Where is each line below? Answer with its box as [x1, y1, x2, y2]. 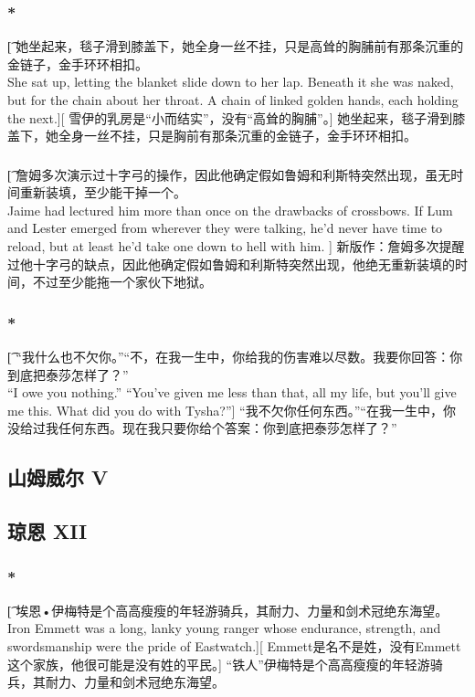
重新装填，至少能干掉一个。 [19, 183, 186, 202]
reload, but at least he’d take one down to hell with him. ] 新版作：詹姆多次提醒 [7, 237, 465, 256]
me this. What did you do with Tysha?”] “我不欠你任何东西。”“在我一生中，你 [7, 400, 456, 419]
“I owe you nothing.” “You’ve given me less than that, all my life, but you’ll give [7, 383, 457, 402]
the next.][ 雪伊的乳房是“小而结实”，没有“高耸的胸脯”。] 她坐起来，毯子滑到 [7, 108, 453, 127]
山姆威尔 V [7, 463, 109, 491]
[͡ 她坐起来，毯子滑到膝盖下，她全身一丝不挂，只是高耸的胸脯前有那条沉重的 [7, 37, 464, 56]
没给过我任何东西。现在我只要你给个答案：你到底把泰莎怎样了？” [7, 418, 397, 438]
